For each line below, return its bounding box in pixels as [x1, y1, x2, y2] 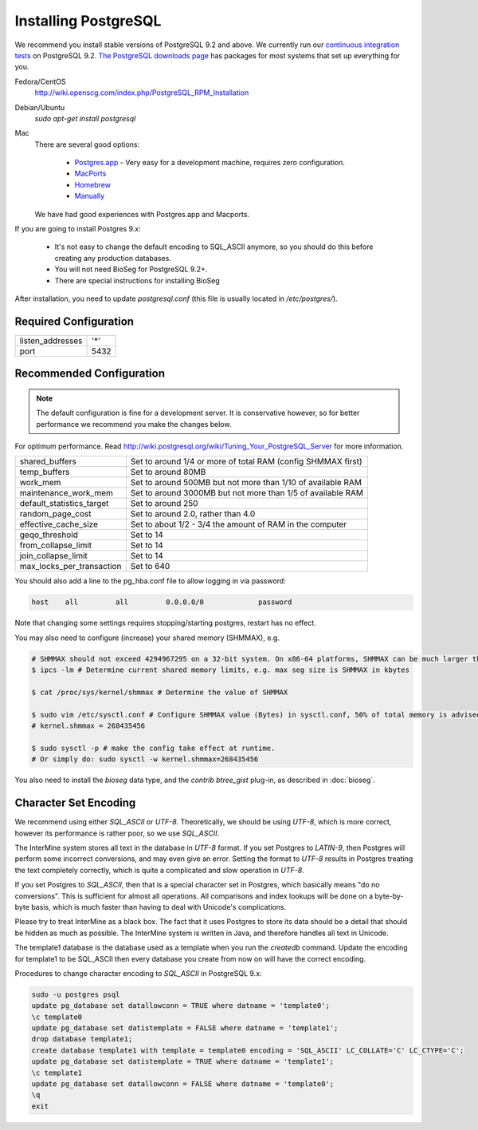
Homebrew [74, 180, 112, 189]
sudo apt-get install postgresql [34, 113, 136, 123]
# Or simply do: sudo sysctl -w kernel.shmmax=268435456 [31, 755, 259, 764]
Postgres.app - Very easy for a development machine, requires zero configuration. [74, 158, 346, 168]
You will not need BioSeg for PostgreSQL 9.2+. [54, 264, 208, 275]
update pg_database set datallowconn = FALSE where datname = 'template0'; [31, 1080, 335, 1089]
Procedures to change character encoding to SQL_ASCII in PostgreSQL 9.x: [14, 968, 262, 978]
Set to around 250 [130, 498, 198, 509]
